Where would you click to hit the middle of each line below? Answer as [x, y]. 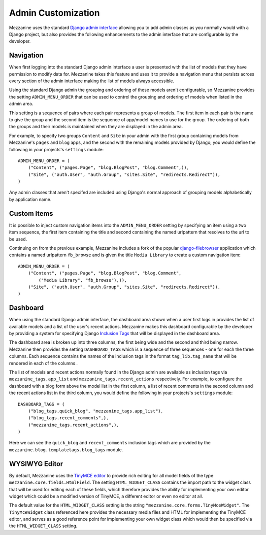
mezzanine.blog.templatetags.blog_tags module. [66, 450]
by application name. [30, 199]
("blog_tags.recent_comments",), [68, 418]
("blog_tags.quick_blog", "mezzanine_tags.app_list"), [96, 411]
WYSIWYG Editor [36, 464]
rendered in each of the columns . [44, 363]
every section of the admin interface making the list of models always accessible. [92, 81]
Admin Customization [54, 13]
